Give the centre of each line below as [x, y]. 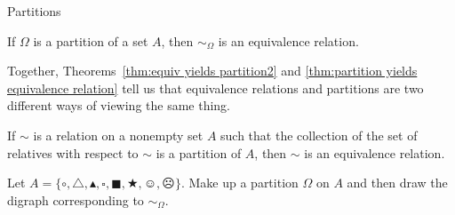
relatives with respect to [73, 152]
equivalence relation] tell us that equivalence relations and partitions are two [216, 88]
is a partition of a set [91, 40]
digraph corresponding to [76, 199]
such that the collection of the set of [319, 135]
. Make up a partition [239, 183]
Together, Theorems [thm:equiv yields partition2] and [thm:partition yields [212, 71]
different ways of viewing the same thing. [119, 105]
